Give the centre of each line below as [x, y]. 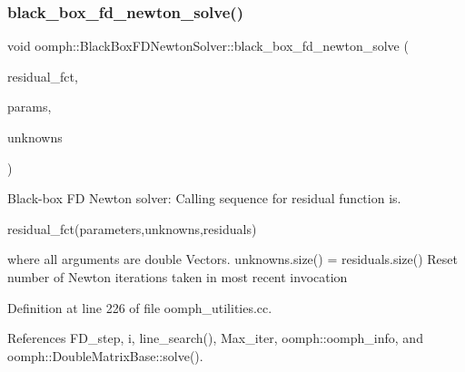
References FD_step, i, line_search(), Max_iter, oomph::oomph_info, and [215, 338]
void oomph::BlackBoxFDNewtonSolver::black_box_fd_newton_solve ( [208, 46]
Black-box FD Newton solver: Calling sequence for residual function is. [204, 198]
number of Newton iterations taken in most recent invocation [178, 276]
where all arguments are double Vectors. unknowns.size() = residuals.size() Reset [233, 259]
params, [30, 107]
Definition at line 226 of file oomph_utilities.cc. [140, 307]
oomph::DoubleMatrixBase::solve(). [105, 355]
